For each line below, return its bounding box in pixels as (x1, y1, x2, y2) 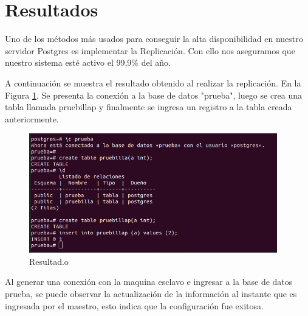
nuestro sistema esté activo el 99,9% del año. (5, 56, 171, 69)
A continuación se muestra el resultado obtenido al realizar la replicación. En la (5, 76, 301, 89)
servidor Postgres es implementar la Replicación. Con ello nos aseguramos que (5, 44, 295, 57)
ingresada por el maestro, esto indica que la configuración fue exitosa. (5, 299, 264, 312)
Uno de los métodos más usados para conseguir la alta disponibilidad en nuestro (5, 32, 303, 45)
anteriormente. (5, 112, 59, 125)
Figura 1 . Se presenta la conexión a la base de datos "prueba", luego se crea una (5, 88, 303, 101)
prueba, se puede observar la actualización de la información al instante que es (5, 287, 297, 300)
